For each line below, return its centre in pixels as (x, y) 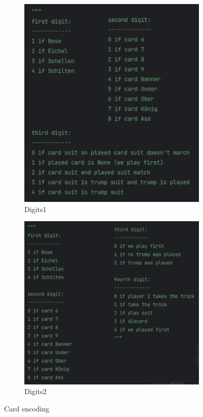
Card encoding (27, 408)
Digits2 (36, 391)
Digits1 (36, 209)
